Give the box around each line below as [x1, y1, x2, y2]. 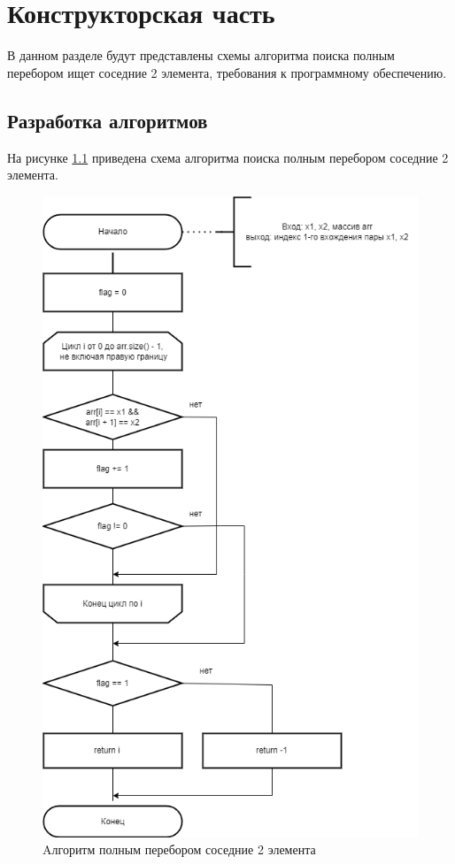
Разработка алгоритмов [7, 106, 208, 134]
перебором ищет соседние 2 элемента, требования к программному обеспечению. [7, 63, 447, 81]
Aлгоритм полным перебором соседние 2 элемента [42, 840, 316, 859]
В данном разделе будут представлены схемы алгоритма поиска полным [7, 46, 395, 65]
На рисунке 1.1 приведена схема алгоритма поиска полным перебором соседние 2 [7, 148, 449, 166]
